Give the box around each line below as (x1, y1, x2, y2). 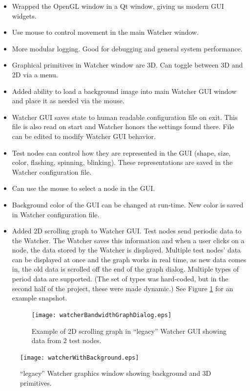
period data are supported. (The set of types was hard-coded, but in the (12, 274, 229, 284)
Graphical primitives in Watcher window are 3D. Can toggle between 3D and (12, 60, 243, 70)
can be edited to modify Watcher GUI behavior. (12, 131, 156, 141)
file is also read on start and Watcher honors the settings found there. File (12, 121, 234, 132)
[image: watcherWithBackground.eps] (20, 354, 139, 361)
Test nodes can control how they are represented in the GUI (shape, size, (12, 147, 231, 158)
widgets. (12, 10, 37, 21)
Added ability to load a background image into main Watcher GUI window (12, 86, 237, 96)
